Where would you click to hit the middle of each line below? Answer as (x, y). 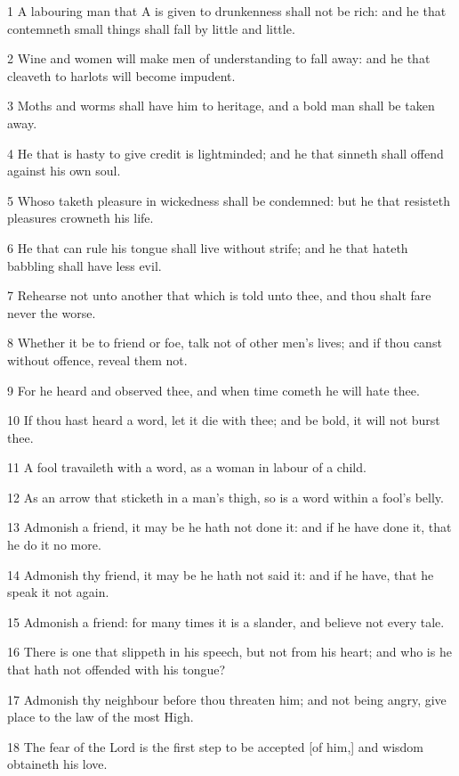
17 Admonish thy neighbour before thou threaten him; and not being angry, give (227, 699)
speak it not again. (58, 592)
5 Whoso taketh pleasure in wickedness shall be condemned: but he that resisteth (229, 200)
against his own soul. (64, 171)
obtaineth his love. (57, 764)
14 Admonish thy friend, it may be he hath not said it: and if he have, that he (221, 574)
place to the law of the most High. (101, 717)
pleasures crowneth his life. (81, 218)
